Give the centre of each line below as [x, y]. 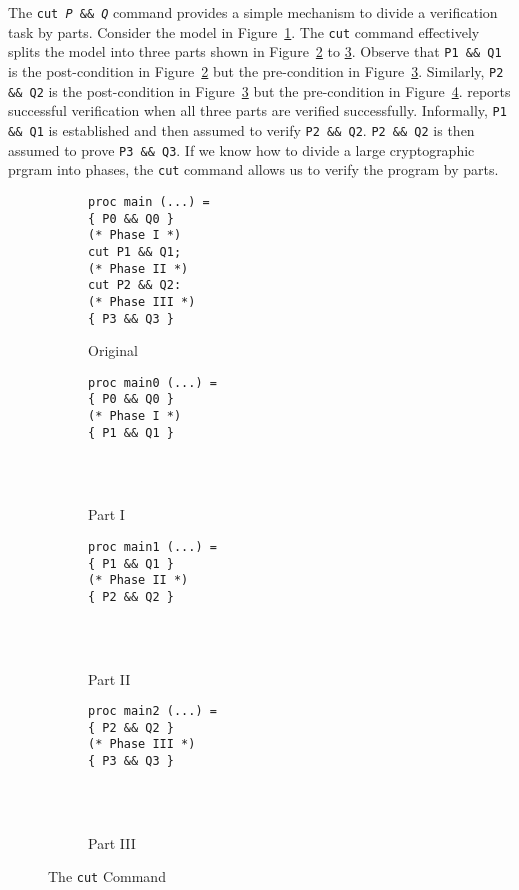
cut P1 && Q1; [135, 251]
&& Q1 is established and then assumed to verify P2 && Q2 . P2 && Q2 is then [241, 129]
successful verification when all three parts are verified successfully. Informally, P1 [257, 110]
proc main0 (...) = [152, 382]
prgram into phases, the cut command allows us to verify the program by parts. [253, 169]
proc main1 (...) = [152, 546]
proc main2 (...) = [152, 711]
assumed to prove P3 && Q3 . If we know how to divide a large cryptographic [241, 149]
